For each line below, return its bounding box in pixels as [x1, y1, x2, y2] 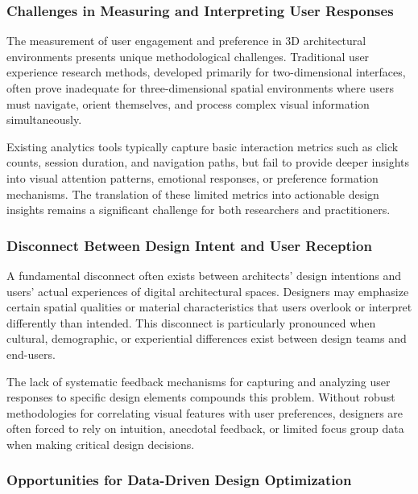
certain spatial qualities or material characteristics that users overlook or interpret [6, 298, 412, 315]
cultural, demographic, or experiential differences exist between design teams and [6, 330, 407, 347]
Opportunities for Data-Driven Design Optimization [6, 470, 352, 490]
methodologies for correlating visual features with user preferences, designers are [6, 404, 404, 421]
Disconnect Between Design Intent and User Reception [6, 235, 372, 255]
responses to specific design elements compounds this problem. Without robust [6, 389, 395, 405]
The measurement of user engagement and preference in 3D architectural [6, 32, 366, 49]
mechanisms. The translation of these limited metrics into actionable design [6, 185, 379, 202]
